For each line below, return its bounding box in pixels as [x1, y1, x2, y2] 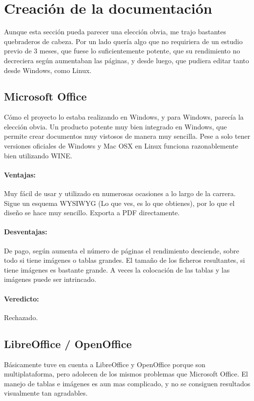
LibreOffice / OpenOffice [4, 336, 132, 351]
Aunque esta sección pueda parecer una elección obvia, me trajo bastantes [4, 26, 227, 37]
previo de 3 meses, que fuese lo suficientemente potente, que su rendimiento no [4, 46, 240, 56]
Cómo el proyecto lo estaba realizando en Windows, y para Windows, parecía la [4, 112, 244, 122]
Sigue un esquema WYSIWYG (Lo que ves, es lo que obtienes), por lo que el [4, 198, 235, 208]
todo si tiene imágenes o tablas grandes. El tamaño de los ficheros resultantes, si [4, 255, 245, 265]
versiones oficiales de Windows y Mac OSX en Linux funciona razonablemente [4, 141, 238, 151]
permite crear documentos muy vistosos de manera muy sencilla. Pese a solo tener [4, 131, 251, 141]
